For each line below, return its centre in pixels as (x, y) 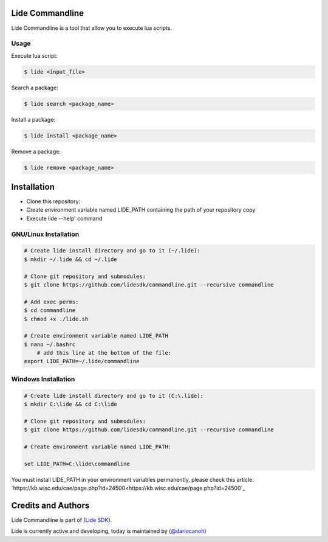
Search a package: (35, 88)
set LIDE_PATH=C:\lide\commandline (77, 464)
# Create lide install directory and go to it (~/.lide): (112, 251)
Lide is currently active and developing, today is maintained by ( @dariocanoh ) (109, 531)
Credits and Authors (50, 505)
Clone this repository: (53, 201)
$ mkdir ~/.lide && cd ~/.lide (71, 259)
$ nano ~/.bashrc (50, 344)
